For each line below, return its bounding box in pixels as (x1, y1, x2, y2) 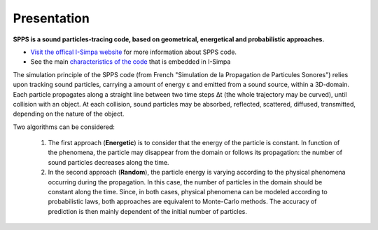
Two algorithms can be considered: (13, 123, 115, 131)
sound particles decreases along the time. (48, 158, 169, 166)
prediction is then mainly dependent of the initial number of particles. (48, 207, 248, 215)
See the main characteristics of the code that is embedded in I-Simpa (30, 57, 231, 66)
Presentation (13, 11, 90, 26)
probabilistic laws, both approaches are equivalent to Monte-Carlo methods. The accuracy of (48, 197, 317, 206)
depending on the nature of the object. (13, 109, 125, 119)
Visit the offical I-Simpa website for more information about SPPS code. (30, 48, 237, 56)
